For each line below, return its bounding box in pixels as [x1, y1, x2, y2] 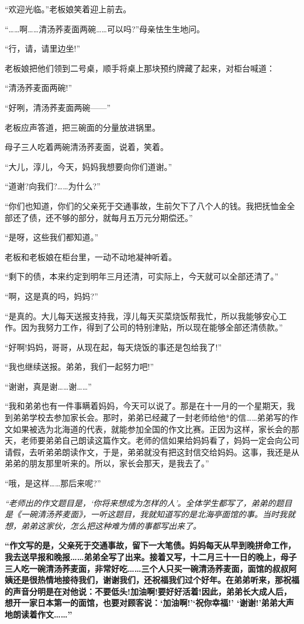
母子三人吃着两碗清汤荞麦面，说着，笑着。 [5, 141, 168, 153]
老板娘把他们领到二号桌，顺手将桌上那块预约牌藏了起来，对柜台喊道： [5, 62, 275, 74]
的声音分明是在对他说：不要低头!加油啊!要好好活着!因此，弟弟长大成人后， [5, 585, 292, 597]
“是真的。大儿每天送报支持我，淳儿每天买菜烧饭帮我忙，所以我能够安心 [5, 309, 279, 322]
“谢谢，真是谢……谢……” [5, 380, 92, 392]
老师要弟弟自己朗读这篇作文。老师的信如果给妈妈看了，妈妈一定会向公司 [20, 434, 299, 446]
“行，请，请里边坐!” [5, 42, 81, 54]
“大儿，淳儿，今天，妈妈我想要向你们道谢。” [5, 160, 172, 172]
